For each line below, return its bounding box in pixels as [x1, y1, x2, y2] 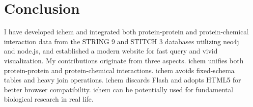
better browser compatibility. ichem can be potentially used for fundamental [4, 84, 233, 94]
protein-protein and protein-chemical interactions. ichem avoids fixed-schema [4, 65, 235, 75]
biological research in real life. [4, 94, 94, 104]
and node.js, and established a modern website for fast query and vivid [4, 46, 218, 56]
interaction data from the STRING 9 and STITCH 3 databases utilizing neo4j [4, 36, 239, 46]
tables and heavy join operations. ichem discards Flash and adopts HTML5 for [4, 75, 241, 85]
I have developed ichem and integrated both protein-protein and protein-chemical [4, 27, 249, 37]
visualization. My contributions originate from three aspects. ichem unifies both [4, 55, 244, 65]
